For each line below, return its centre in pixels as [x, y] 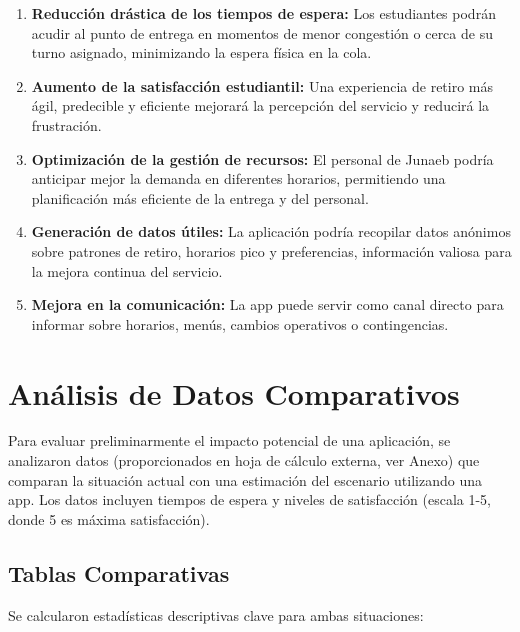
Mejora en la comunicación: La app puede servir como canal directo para [267, 304]
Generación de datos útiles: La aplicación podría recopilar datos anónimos [271, 231]
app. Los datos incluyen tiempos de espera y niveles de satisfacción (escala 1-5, [250, 499]
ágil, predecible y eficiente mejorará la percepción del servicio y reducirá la [260, 105]
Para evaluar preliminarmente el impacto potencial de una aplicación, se [229, 440]
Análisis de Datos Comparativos [234, 392]
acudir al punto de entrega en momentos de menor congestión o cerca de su [262, 32]
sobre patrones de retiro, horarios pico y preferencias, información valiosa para [271, 250]
